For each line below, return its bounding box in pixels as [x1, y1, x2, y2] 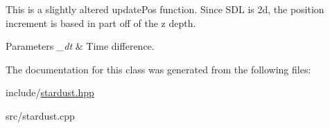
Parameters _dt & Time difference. [6, 39, 155, 53]
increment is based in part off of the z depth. [6, 15, 196, 30]
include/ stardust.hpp [6, 85, 94, 100]
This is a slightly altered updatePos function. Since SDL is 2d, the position [6, 2, 324, 16]
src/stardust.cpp [6, 108, 75, 122]
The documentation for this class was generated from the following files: [6, 62, 311, 76]
